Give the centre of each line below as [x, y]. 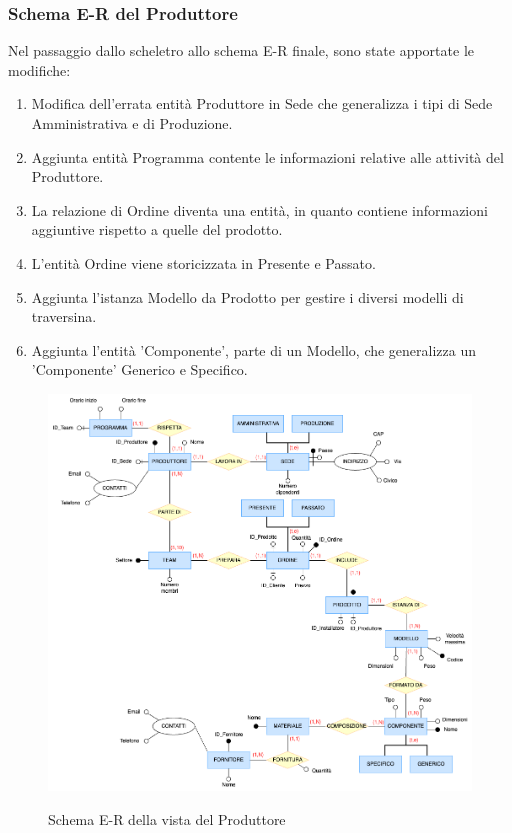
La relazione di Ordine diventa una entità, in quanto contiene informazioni [259, 209]
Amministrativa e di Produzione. [132, 123]
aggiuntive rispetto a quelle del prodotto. [157, 229]
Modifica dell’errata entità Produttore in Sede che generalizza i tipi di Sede [262, 103]
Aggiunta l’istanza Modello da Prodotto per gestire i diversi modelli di [247, 296]
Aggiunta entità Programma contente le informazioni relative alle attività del [267, 156]
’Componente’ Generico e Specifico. [139, 369]
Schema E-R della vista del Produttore [167, 818]
